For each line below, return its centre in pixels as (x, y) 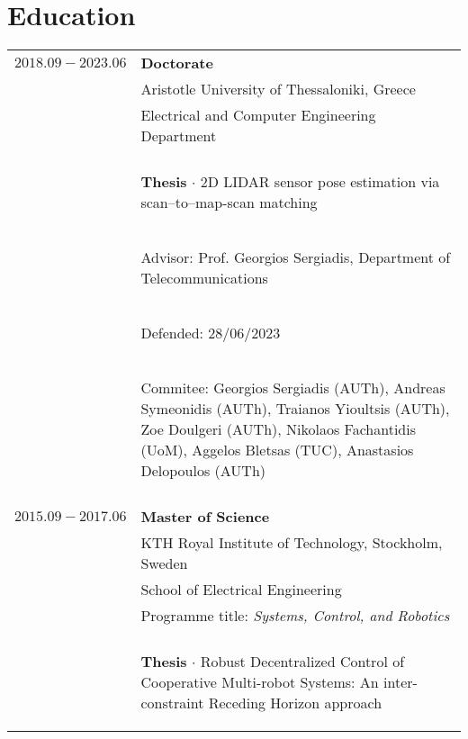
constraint (172, 703)
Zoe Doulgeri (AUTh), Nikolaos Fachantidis (279, 429)
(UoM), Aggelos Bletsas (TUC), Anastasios (277, 450)
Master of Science (205, 517)
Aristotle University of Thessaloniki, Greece (278, 89)
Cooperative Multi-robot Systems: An (260, 682)
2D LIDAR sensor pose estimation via (320, 182)
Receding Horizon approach (295, 703)
